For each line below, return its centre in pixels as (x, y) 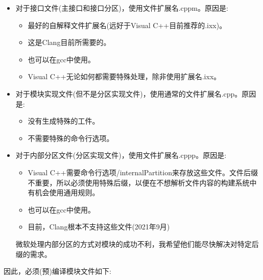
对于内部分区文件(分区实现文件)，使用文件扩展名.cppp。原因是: (121, 155)
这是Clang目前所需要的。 (69, 42)
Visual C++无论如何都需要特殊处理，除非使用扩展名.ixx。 (124, 76)
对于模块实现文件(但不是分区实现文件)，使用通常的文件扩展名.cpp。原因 (136, 93)
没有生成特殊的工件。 (64, 121)
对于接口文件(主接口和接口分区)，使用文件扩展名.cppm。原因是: (122, 8)
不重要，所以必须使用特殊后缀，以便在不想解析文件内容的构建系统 (139, 182)
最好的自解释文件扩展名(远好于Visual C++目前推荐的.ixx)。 (127, 25)
